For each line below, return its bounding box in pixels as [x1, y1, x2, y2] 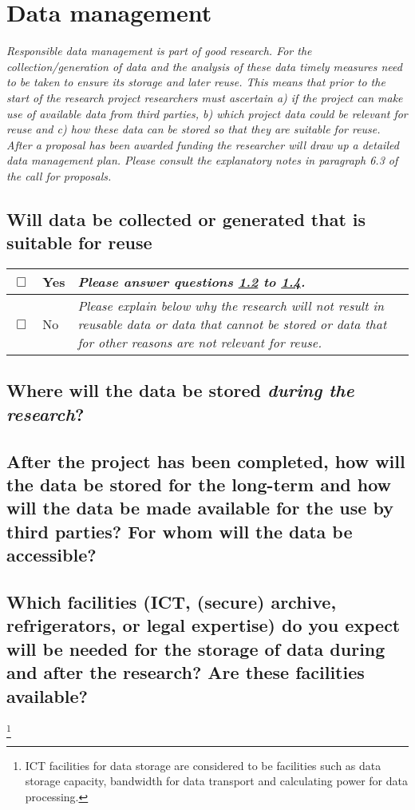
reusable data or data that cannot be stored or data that [77, 315, 387, 334]
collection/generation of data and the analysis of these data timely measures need [6, 58, 402, 74]
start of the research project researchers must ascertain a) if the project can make [6, 89, 403, 105]
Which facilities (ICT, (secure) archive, [6, 589, 337, 613]
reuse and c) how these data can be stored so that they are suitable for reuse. [6, 121, 381, 137]
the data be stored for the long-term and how [6, 472, 392, 497]
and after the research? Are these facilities [6, 660, 365, 685]
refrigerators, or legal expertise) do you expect [6, 613, 401, 637]
